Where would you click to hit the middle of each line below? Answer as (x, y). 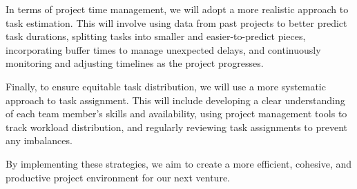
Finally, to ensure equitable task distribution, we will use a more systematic (166, 86)
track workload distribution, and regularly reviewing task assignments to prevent (176, 127)
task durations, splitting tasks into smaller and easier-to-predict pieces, (156, 36)
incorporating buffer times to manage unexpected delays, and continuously (163, 49)
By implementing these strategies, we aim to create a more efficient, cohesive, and (179, 163)
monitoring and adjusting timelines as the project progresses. (135, 63)
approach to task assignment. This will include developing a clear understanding (175, 100)
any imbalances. (39, 140)
